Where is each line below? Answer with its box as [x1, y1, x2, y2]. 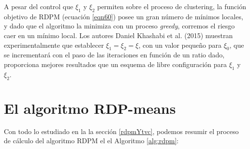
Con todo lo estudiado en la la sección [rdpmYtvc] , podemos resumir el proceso [4, 126, 239, 136]
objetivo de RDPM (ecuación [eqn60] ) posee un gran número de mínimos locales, [4, 11, 243, 21]
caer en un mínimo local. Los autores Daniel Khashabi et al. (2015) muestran [4, 30, 233, 40]
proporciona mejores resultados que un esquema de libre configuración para [4, 59, 227, 69]
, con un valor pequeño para [138, 40, 222, 50]
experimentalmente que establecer [4, 40, 104, 50]
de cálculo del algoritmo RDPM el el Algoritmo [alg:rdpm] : [4, 135, 179, 146]
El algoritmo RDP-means [4, 98, 176, 118]
